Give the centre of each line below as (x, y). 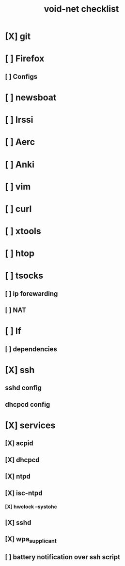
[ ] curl (18, 209)
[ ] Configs (21, 76)
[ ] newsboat (31, 97)
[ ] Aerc (20, 142)
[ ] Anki (20, 164)
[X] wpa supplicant (31, 540)
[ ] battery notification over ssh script (62, 557)
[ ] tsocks (24, 276)
